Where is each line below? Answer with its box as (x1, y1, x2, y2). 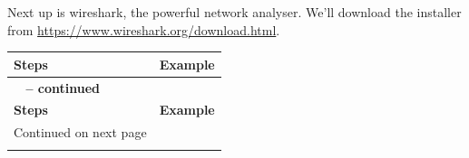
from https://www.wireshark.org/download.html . (7, 20, 280, 39)
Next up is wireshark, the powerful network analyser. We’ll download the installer (7, 3, 462, 21)
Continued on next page (14, 123, 147, 142)
